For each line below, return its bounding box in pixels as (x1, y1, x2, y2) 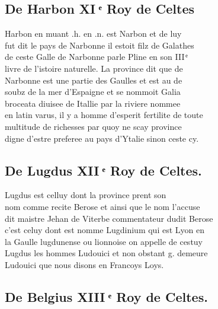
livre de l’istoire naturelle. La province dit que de (5, 62, 183, 74)
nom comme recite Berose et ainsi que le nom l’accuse (5, 200, 200, 212)
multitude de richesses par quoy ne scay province (5, 120, 182, 132)
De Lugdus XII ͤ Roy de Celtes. (5, 161, 202, 179)
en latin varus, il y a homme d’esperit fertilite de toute (5, 109, 203, 121)
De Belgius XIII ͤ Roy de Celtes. (5, 287, 208, 305)
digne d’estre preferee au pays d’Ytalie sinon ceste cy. (5, 132, 199, 144)
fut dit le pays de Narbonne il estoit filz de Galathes (5, 39, 194, 51)
